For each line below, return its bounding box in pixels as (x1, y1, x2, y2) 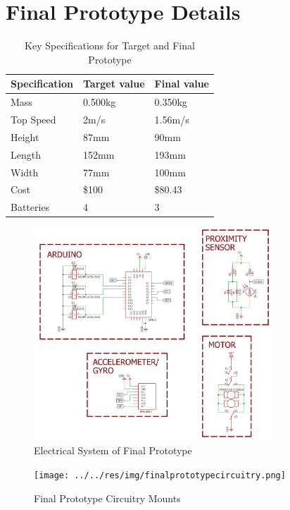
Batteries (11, 200, 50, 214)
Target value (82, 76, 145, 91)
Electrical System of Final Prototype (34, 443, 192, 458)
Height (11, 129, 39, 144)
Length (11, 147, 41, 162)
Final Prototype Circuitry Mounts (34, 490, 181, 505)
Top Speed (11, 112, 56, 126)
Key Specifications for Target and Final (25, 38, 195, 53)
